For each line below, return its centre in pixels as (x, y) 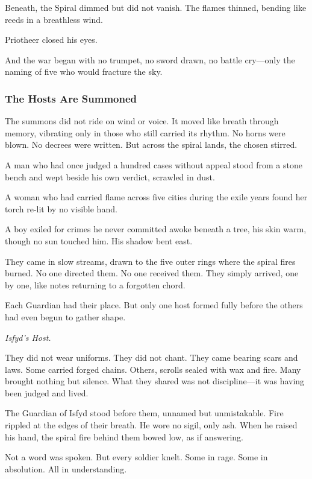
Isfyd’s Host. (28, 337)
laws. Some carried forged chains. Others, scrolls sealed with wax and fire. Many (153, 369)
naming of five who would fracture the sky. (84, 71)
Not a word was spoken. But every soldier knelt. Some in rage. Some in (136, 457)
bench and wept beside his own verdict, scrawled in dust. (110, 176)
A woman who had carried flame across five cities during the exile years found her (156, 197)
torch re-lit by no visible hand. (61, 208)
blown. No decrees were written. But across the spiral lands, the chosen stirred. (151, 144)
